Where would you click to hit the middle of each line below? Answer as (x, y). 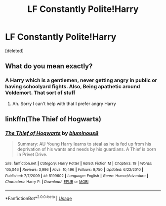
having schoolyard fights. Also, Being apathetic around (73, 87)
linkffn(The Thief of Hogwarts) (53, 119)
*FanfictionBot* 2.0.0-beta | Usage (39, 198)
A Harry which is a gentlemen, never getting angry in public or (81, 80)
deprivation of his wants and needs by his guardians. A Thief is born (87, 149)
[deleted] (14, 51)
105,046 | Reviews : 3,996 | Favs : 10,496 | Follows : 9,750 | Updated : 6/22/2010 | (74, 169)
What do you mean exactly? (49, 66)
